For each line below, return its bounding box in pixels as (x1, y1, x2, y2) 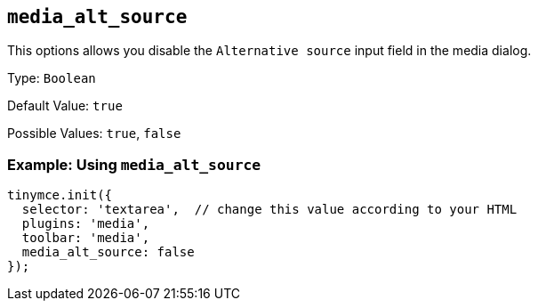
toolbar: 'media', (21, 231, 150, 246)
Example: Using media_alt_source (7, 155, 261, 174)
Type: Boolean (7, 70, 96, 86)
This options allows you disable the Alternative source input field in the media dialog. (7, 43, 532, 59)
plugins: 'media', (21, 216, 150, 231)
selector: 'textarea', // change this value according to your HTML (21, 202, 518, 217)
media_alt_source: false (21, 245, 195, 260)
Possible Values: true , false (7, 126, 181, 142)
